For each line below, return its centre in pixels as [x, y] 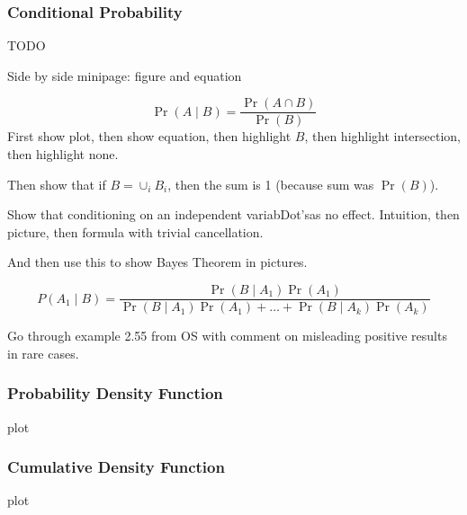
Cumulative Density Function [116, 467]
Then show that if [57, 184]
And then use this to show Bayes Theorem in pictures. [157, 262]
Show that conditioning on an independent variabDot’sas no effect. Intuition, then [233, 214]
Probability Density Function [115, 393]
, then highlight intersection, [383, 136]
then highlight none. [63, 154]
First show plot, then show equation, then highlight [149, 136]
